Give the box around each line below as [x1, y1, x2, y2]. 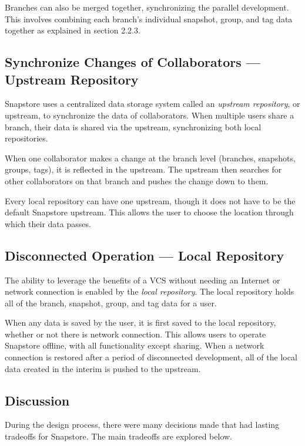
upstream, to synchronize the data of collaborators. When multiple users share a [5, 109, 294, 121]
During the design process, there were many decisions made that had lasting [5, 418, 280, 431]
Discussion [5, 391, 70, 409]
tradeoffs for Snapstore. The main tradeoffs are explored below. [5, 430, 233, 442]
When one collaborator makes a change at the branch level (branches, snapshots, [5, 151, 296, 164]
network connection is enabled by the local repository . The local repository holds [5, 285, 294, 298]
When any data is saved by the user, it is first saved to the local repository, [5, 316, 276, 329]
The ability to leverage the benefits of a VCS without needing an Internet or [5, 273, 280, 286]
